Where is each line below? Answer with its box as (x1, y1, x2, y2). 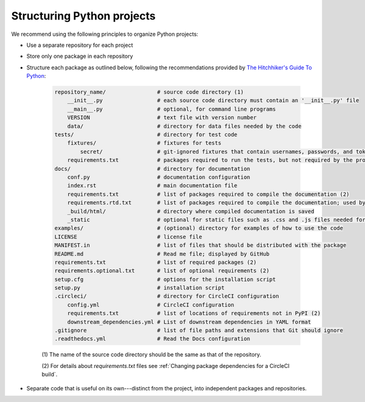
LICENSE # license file (54, 233, 203, 240)
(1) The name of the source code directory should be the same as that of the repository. (41, 351, 262, 358)
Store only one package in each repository (26, 52, 133, 60)
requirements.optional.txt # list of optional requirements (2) (54, 268, 270, 274)
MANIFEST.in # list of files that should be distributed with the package (54, 242, 347, 249)
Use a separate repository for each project (26, 41, 133, 49)
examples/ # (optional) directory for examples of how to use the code (54, 225, 344, 232)
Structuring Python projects (11, 9, 156, 23)
